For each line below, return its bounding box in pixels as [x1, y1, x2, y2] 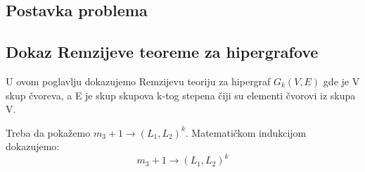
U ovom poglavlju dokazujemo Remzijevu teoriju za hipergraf [6, 73, 271, 88]
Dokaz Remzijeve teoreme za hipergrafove [6, 41, 319, 63]
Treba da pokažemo [6, 125, 91, 140]
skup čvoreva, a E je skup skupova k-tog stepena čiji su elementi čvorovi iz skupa [6, 87, 356, 102]
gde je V [323, 73, 360, 88]
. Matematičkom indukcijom [185, 125, 307, 140]
